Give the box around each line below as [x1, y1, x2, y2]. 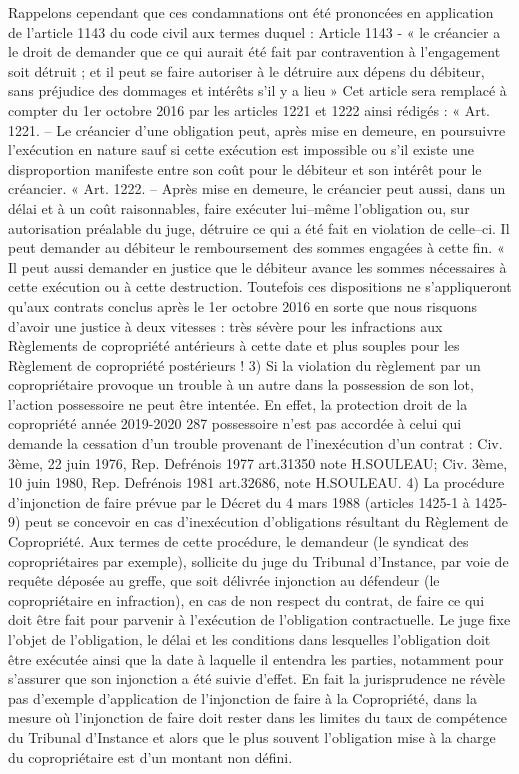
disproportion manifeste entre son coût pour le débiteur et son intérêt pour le [8, 158, 482, 179]
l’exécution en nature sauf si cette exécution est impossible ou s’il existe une [8, 139, 475, 160]
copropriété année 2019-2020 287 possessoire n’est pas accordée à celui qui [8, 413, 462, 434]
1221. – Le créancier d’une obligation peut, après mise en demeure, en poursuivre [8, 119, 506, 140]
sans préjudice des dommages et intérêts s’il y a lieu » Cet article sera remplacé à [8, 80, 507, 101]
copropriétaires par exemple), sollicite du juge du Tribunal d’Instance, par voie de [8, 550, 509, 571]
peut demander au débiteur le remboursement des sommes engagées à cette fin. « [8, 237, 505, 258]
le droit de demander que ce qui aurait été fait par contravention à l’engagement [8, 41, 501, 62]
